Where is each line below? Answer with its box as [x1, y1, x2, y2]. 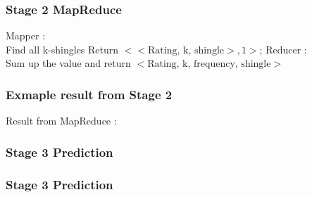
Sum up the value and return [6, 56, 131, 70]
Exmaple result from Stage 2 [6, 85, 173, 103]
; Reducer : [259, 42, 307, 56]
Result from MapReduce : [6, 113, 117, 128]
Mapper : [6, 28, 46, 43]
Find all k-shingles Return [6, 42, 119, 56]
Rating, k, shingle [148, 45, 225, 56]
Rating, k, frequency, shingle [147, 59, 271, 70]
